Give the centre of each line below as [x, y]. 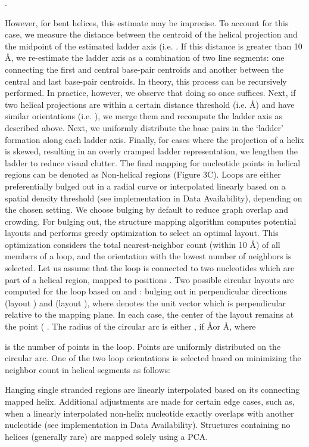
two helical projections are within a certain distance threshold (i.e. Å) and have [150, 104]
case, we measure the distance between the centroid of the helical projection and [151, 34]
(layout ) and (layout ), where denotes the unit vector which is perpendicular [146, 302]
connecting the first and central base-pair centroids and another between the [144, 69]
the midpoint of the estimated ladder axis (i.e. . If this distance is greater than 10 [154, 46]
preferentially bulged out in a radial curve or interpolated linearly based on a [145, 186]
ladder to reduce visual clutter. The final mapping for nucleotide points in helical [153, 162]
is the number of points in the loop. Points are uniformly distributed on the [143, 346]
